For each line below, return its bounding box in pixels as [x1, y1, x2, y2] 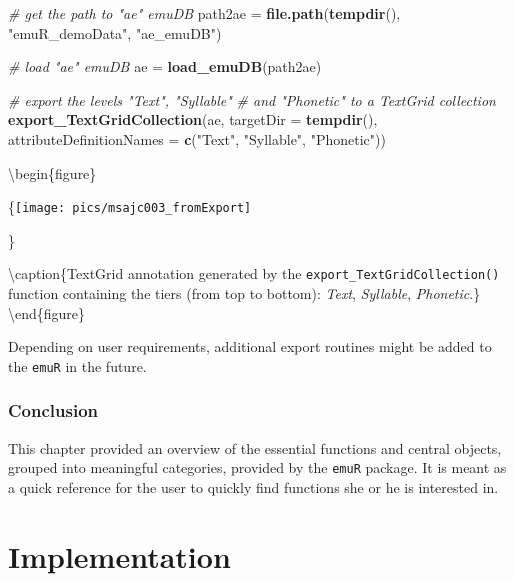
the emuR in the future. [8, 355, 147, 376]
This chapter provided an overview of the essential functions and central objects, [8, 437, 502, 458]
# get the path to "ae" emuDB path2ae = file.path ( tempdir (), [8, 3, 401, 23]
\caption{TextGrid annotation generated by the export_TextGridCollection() [8, 263, 500, 284]
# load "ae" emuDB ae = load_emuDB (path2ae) [8, 56, 322, 77]
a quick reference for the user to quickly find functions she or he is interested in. [8, 476, 499, 497]
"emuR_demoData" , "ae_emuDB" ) [8, 22, 222, 43]
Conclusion [8, 398, 98, 423]
